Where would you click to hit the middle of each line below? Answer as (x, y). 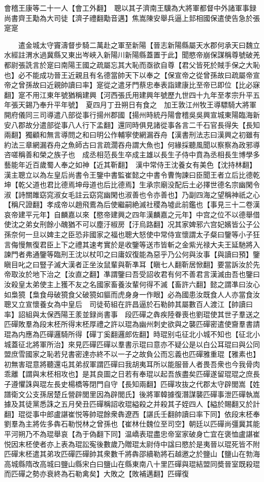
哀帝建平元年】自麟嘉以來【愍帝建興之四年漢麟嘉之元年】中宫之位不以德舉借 (132, 214)
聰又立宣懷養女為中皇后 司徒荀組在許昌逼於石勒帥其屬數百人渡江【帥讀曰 (128, 304)
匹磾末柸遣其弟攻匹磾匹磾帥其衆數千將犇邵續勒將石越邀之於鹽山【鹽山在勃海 (132, 454)
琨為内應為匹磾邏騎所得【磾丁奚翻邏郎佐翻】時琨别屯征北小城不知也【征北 (128, 334)
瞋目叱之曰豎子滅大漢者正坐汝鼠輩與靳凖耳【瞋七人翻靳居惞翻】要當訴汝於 (128, 264)
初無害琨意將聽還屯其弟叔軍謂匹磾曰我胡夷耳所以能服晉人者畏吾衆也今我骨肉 (132, 364)
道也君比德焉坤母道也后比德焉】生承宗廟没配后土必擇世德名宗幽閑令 (146, 185)
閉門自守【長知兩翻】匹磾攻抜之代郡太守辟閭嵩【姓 (174, 384)
